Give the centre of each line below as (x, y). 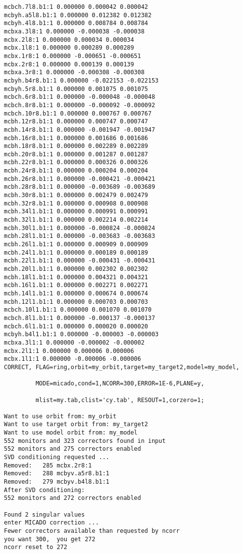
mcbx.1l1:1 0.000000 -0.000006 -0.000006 (73, 359)
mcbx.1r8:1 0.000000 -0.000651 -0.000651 (73, 56)
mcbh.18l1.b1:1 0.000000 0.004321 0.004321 (76, 277)
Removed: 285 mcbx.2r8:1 (48, 465)
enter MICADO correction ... (52, 523)
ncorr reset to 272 (36, 547)
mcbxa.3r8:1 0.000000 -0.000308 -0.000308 (74, 73)
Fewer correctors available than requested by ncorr (92, 531)
